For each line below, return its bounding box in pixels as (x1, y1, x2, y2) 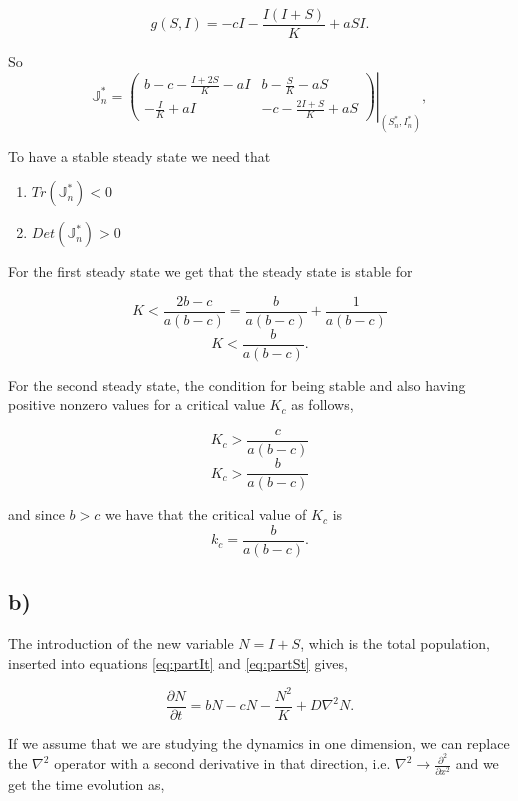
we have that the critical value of (104, 504, 307, 525)
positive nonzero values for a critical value (8, 394, 265, 415)
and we (455, 753, 499, 774)
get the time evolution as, (8, 773, 165, 794)
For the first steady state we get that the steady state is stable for (8, 261, 413, 282)
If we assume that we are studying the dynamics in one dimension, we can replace (8, 732, 510, 753)
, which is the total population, (300, 633, 491, 653)
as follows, (291, 394, 354, 415)
